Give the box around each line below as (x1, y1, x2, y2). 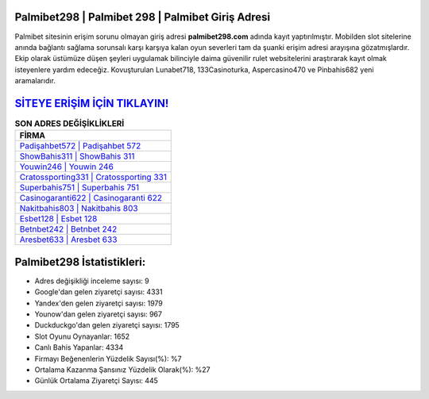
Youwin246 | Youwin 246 (19, 161, 114, 172)
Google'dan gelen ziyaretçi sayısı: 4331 (34, 287, 163, 297)
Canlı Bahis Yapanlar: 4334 (34, 343, 124, 352)
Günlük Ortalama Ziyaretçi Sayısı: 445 (34, 376, 159, 386)
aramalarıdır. (14, 76, 56, 86)
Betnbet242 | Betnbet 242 (19, 224, 118, 235)
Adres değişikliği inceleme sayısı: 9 (34, 276, 150, 286)
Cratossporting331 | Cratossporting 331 (19, 171, 167, 182)
